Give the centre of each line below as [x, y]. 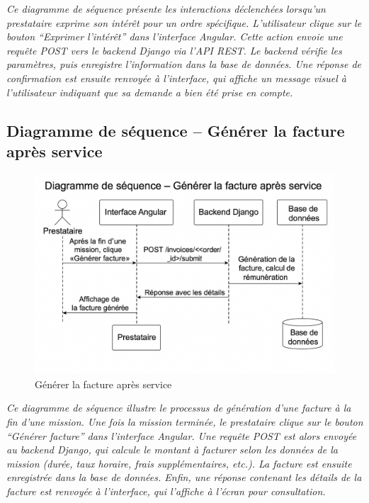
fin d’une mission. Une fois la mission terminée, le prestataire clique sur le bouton [185, 421]
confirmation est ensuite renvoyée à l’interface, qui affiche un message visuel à [176, 78]
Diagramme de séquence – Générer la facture [176, 130]
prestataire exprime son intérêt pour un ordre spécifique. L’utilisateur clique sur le [184, 22]
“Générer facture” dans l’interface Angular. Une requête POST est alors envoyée [182, 435]
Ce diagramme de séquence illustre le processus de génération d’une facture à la [179, 408]
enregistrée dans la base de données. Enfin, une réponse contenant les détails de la [184, 477]
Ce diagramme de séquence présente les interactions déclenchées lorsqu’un [166, 9]
